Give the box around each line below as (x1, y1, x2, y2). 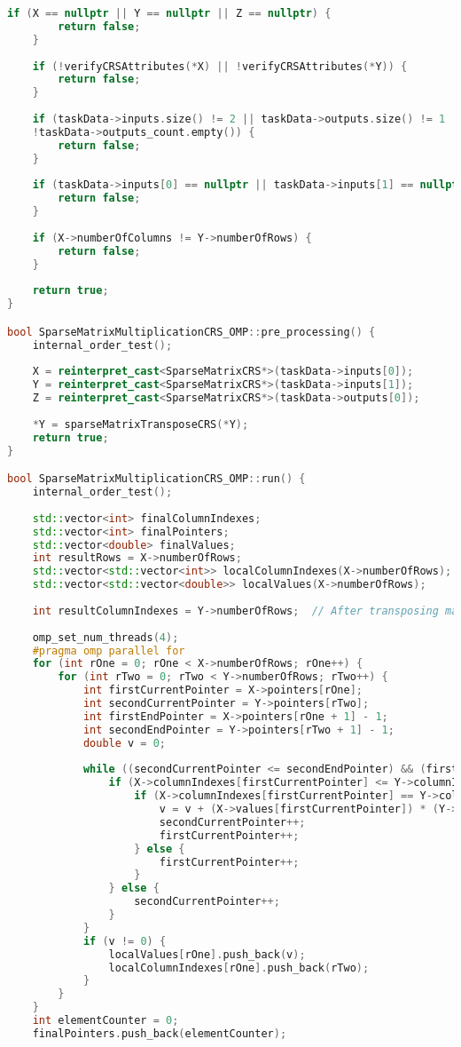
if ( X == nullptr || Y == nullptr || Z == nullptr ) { (7, 7, 332, 20)
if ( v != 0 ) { (82, 934, 167, 948)
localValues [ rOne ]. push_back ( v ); (108, 948, 306, 961)
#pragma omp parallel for (32, 644, 185, 657)
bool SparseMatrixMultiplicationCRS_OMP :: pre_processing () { (7, 325, 376, 338)
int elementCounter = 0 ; (32, 1014, 179, 1027)
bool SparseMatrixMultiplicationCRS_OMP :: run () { (7, 472, 306, 486)
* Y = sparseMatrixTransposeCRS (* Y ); (32, 417, 249, 431)
